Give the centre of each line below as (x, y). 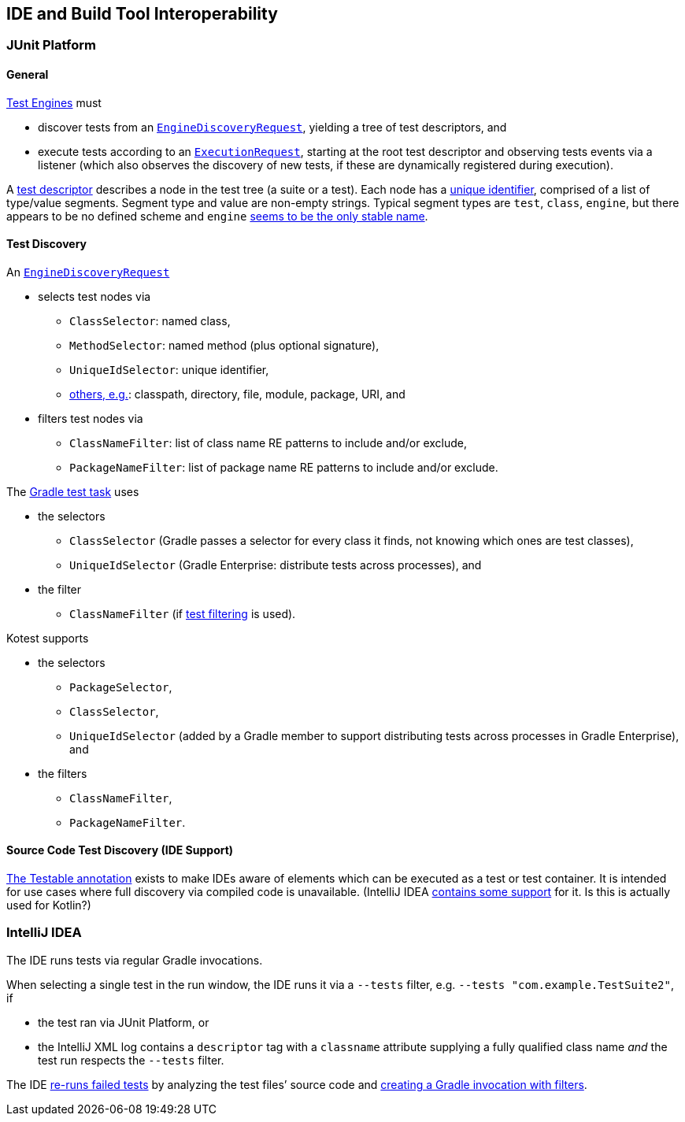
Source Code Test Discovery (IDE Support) (120, 850)
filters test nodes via (91, 418)
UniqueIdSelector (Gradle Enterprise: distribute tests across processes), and (276, 565)
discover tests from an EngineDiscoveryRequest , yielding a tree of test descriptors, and (272, 127)
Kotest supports (48, 638)
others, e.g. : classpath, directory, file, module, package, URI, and (237, 394)
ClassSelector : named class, (150, 320)
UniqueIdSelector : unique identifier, (169, 369)
